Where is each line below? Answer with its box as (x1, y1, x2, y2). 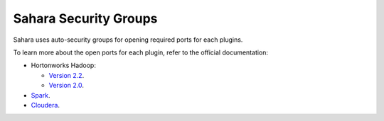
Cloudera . (31, 100, 60, 109)
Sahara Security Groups (13, 11, 158, 26)
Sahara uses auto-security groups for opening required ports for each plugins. (13, 35, 243, 44)
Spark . (31, 91, 50, 99)
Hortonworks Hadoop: (31, 61, 96, 70)
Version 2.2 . (48, 71, 85, 79)
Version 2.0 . (48, 81, 85, 90)
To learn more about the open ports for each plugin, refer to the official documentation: (13, 48, 269, 57)
